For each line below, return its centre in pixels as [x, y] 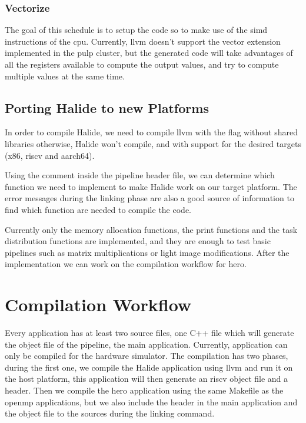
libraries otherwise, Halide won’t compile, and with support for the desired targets [153, 143]
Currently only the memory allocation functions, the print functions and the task [151, 229]
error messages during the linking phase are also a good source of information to [149, 198]
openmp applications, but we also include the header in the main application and [151, 402]
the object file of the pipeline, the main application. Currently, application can [146, 344]
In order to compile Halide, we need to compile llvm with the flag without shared [151, 132]
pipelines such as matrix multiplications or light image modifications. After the [147, 252]
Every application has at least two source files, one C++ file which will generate [149, 333]
